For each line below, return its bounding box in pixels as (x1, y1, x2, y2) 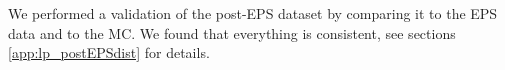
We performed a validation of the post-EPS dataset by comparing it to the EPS (8, 3, 498, 23)
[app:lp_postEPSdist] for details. (8, 42, 210, 63)
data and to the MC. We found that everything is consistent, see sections (8, 22, 456, 43)
